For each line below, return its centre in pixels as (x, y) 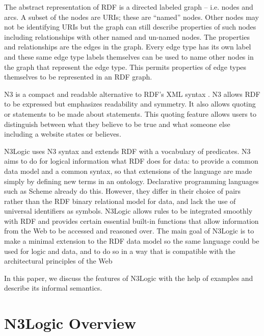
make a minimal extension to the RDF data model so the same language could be (132, 241)
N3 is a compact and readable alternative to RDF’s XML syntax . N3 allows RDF (132, 94)
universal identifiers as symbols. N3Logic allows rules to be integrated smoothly (128, 211)
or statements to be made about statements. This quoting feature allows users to (130, 113)
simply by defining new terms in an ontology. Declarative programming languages (131, 181)
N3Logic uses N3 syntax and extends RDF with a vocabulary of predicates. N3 (127, 151)
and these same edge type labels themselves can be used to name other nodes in (129, 56)
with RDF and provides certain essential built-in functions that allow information (131, 221)
